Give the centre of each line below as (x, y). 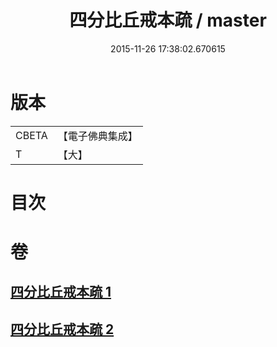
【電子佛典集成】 (97, 136)
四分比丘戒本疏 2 (62, 329)
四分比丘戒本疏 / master (168, 20)
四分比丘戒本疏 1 (61, 292)
